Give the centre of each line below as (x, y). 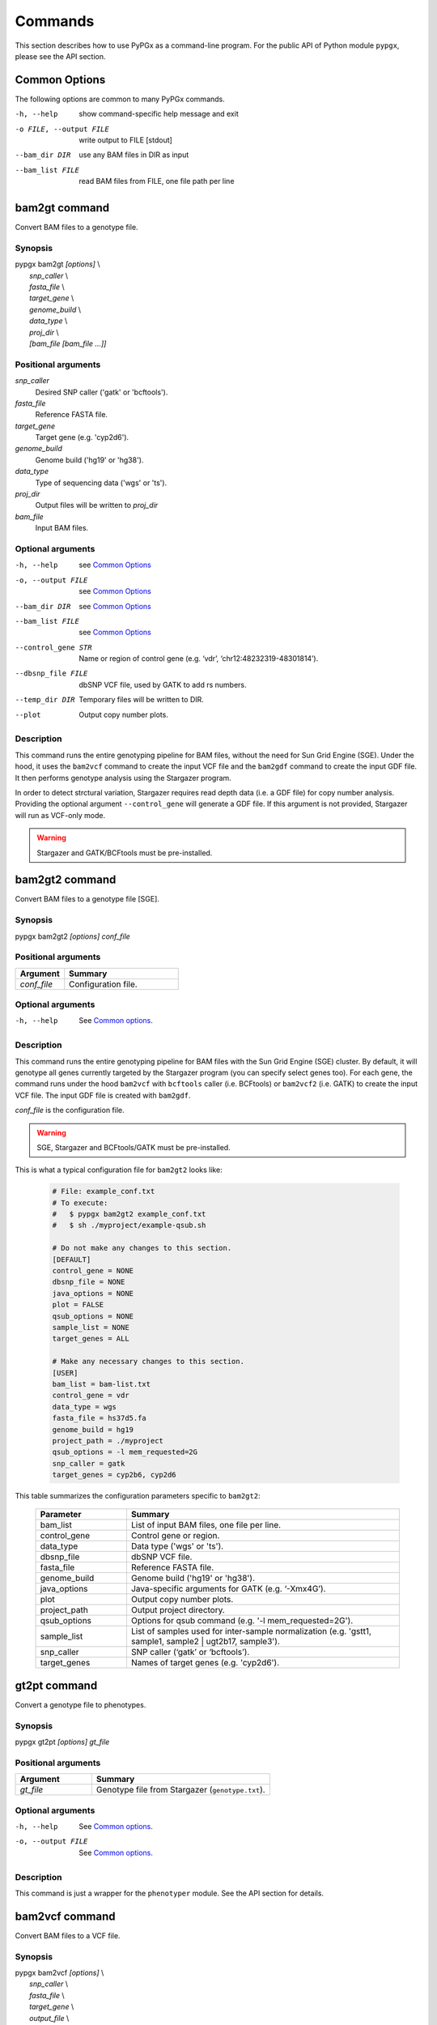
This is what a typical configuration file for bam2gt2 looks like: (119, 1170)
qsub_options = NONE (93, 1316)
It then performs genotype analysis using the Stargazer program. (123, 778)
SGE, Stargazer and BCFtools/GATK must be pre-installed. (134, 1147)
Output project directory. (178, 1610)
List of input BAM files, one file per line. (206, 1525)
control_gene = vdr (91, 1396)
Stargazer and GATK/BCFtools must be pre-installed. (125, 853)
